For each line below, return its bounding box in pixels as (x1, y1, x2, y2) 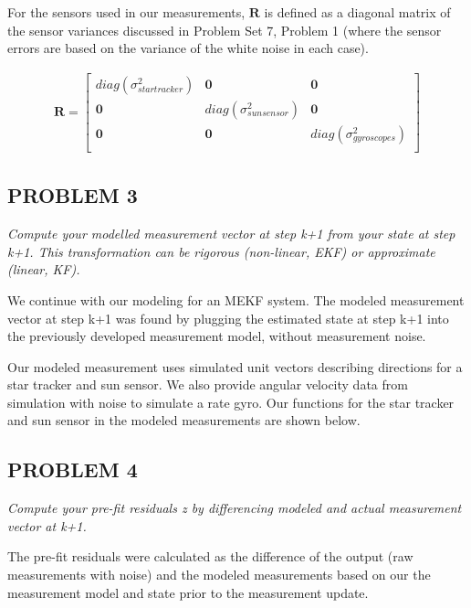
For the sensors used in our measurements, (7, 3, 246, 21)
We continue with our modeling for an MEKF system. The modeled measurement (7, 290, 465, 309)
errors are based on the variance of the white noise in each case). (7, 38, 369, 58)
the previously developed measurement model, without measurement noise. (7, 326, 426, 346)
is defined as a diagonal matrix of (264, 3, 451, 21)
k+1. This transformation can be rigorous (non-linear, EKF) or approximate (7, 241, 435, 261)
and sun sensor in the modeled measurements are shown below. (7, 411, 361, 430)
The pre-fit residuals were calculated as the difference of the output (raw (7, 547, 413, 566)
